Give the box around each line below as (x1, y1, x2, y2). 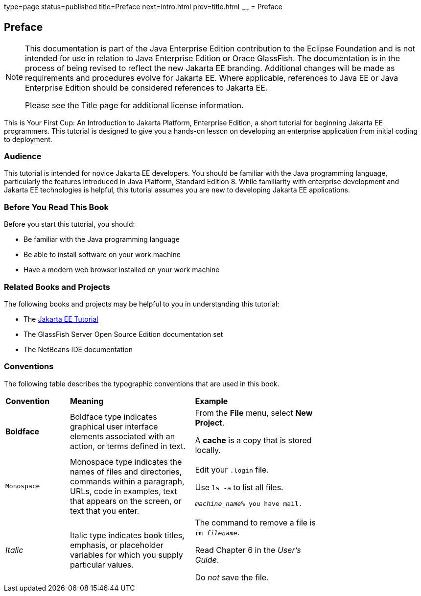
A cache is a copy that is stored (195, 435, 312, 445)
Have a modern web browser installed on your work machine (23, 265, 220, 274)
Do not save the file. (195, 572, 269, 582)
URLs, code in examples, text (70, 486, 177, 496)
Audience (4, 151, 42, 162)
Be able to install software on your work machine (23, 250, 181, 259)
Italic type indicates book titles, (70, 530, 185, 540)
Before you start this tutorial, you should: (4, 220, 135, 229)
